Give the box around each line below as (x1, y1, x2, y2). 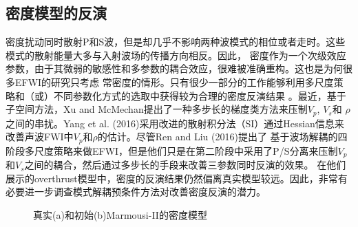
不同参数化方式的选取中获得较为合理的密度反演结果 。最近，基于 (53, 88, 346, 102)
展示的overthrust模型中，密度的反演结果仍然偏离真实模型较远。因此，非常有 (6, 171, 348, 185)
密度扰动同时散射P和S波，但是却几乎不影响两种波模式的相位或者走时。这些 (6, 34, 346, 49)
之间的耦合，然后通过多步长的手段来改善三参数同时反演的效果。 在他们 (24, 158, 346, 172)
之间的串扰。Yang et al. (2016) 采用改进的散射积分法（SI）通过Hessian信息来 (6, 116, 344, 130)
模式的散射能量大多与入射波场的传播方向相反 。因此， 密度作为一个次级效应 (6, 47, 346, 62)
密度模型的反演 (6, 2, 107, 23)
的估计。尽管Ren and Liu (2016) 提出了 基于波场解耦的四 (97, 129, 348, 144)
